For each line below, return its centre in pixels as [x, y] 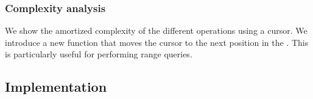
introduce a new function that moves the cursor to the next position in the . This [157, 42]
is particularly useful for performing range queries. [99, 54]
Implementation [56, 87]
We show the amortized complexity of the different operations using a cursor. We [156, 30]
